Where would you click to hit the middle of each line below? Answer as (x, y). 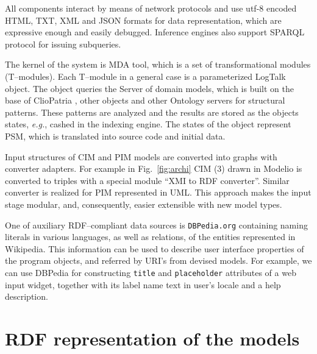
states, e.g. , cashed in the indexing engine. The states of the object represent (148, 124)
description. (27, 296)
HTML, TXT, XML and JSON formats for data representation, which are (143, 20)
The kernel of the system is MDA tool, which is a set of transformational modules (158, 64)
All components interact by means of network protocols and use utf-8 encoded (151, 8)
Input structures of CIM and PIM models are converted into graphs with (141, 156)
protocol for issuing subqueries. (63, 44)
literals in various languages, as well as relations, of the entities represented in (150, 237)
